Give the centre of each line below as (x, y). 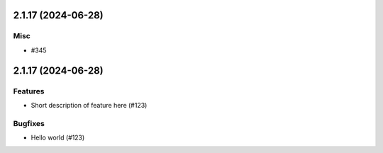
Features (29, 91)
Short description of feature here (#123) (89, 105)
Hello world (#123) (58, 137)
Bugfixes (29, 123)
